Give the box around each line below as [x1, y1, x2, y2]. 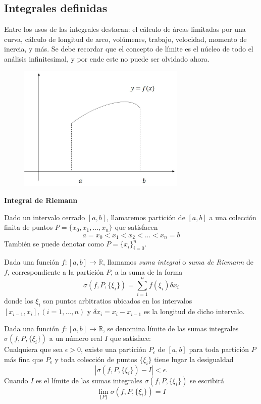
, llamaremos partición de [107, 212, 185, 222]
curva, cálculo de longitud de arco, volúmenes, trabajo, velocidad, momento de [4, 33, 247, 44]
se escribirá [190, 375, 225, 385]
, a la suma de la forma [111, 266, 183, 277]
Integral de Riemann [4, 194, 78, 205]
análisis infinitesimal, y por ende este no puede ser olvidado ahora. [4, 53, 210, 64]
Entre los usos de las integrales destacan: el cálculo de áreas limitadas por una [4, 24, 246, 34]
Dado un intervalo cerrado [4, 212, 85, 222]
